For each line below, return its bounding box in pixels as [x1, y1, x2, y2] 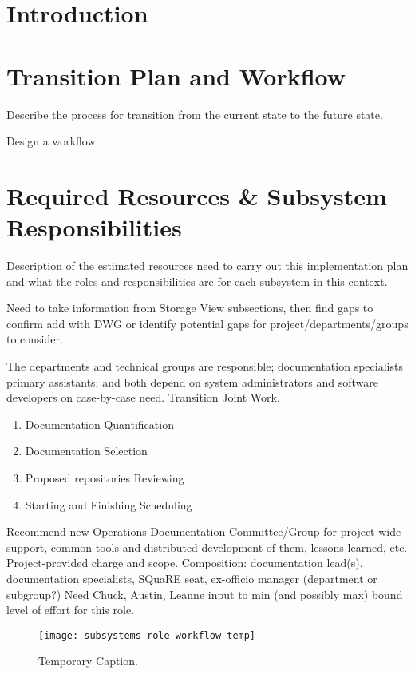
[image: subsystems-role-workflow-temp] [38, 629, 256, 641]
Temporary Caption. [38, 652, 138, 669]
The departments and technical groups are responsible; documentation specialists [6, 357, 403, 374]
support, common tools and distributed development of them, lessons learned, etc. [6, 538, 408, 555]
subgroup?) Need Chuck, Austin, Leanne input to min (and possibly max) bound [6, 585, 403, 602]
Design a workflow [6, 133, 96, 149]
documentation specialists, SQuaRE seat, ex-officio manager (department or [6, 569, 377, 586]
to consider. [6, 331, 63, 347]
